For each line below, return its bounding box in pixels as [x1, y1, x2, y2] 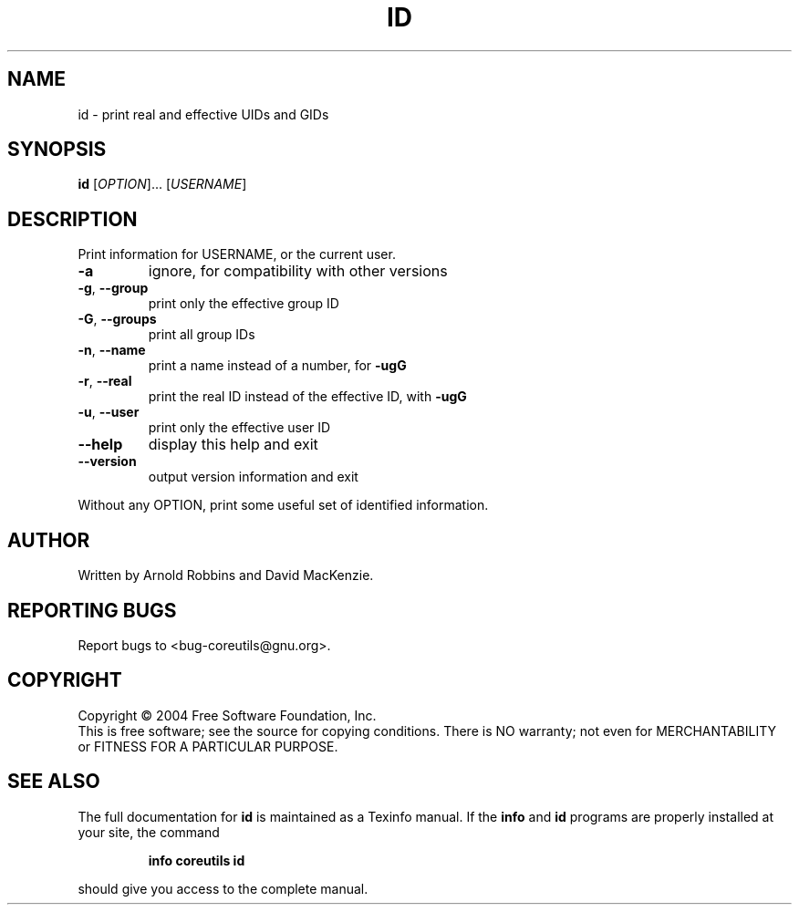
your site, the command [78, 824, 220, 840]
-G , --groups [78, 311, 157, 327]
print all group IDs [148, 326, 255, 343]
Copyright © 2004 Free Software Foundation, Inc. [78, 707, 377, 723]
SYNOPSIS [7, 138, 107, 161]
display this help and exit [148, 435, 318, 454]
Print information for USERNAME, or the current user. [78, 246, 396, 263]
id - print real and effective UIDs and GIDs [78, 106, 329, 122]
